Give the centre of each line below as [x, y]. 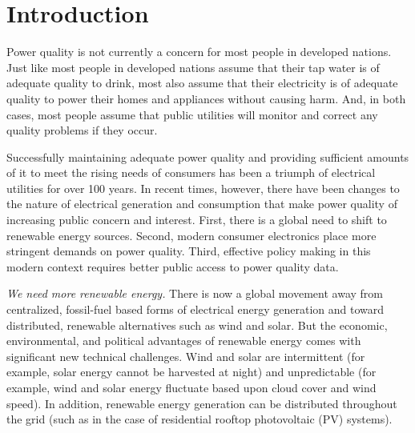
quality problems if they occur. [82, 130]
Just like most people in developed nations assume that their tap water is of [193, 67]
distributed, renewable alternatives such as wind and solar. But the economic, [197, 325]
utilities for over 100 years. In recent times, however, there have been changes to [203, 188]
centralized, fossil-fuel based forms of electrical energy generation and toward [195, 309]
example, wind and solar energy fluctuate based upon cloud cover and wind [191, 387]
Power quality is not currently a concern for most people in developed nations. [199, 52]
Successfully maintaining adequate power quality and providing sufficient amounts [208, 156]
